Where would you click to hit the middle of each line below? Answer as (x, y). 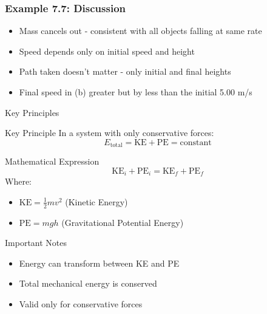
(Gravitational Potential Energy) (123, 222)
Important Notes (36, 243)
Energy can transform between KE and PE (99, 263)
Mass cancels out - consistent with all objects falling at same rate (140, 31)
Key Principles (32, 112)
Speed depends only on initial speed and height (107, 51)
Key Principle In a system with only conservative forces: (110, 133)
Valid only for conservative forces (81, 304)
